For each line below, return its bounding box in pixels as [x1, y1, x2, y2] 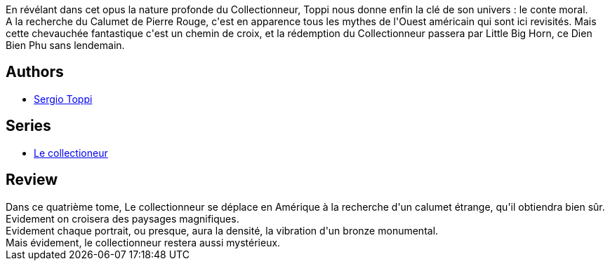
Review [6, 171, 58, 189]
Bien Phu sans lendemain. [6, 39, 125, 51]
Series [6, 117, 51, 135]
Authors [6, 63, 64, 81]
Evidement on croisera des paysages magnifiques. [6, 212, 239, 225]
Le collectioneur [34, 146, 108, 159]
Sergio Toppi [34, 92, 93, 105]
